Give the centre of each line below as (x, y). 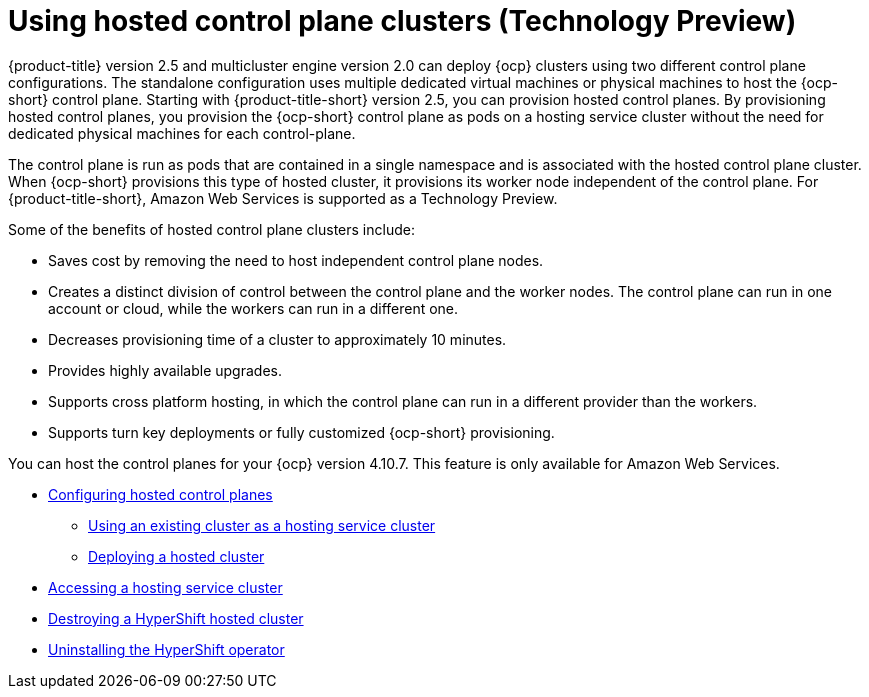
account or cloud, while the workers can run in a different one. (253, 308)
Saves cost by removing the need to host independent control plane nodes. (296, 260)
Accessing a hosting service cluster (165, 587)
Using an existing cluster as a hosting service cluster (262, 525)
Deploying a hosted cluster (176, 556)
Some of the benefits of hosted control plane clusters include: (211, 229)
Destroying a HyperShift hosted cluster (176, 618)
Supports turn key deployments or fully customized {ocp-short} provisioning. (301, 432)
